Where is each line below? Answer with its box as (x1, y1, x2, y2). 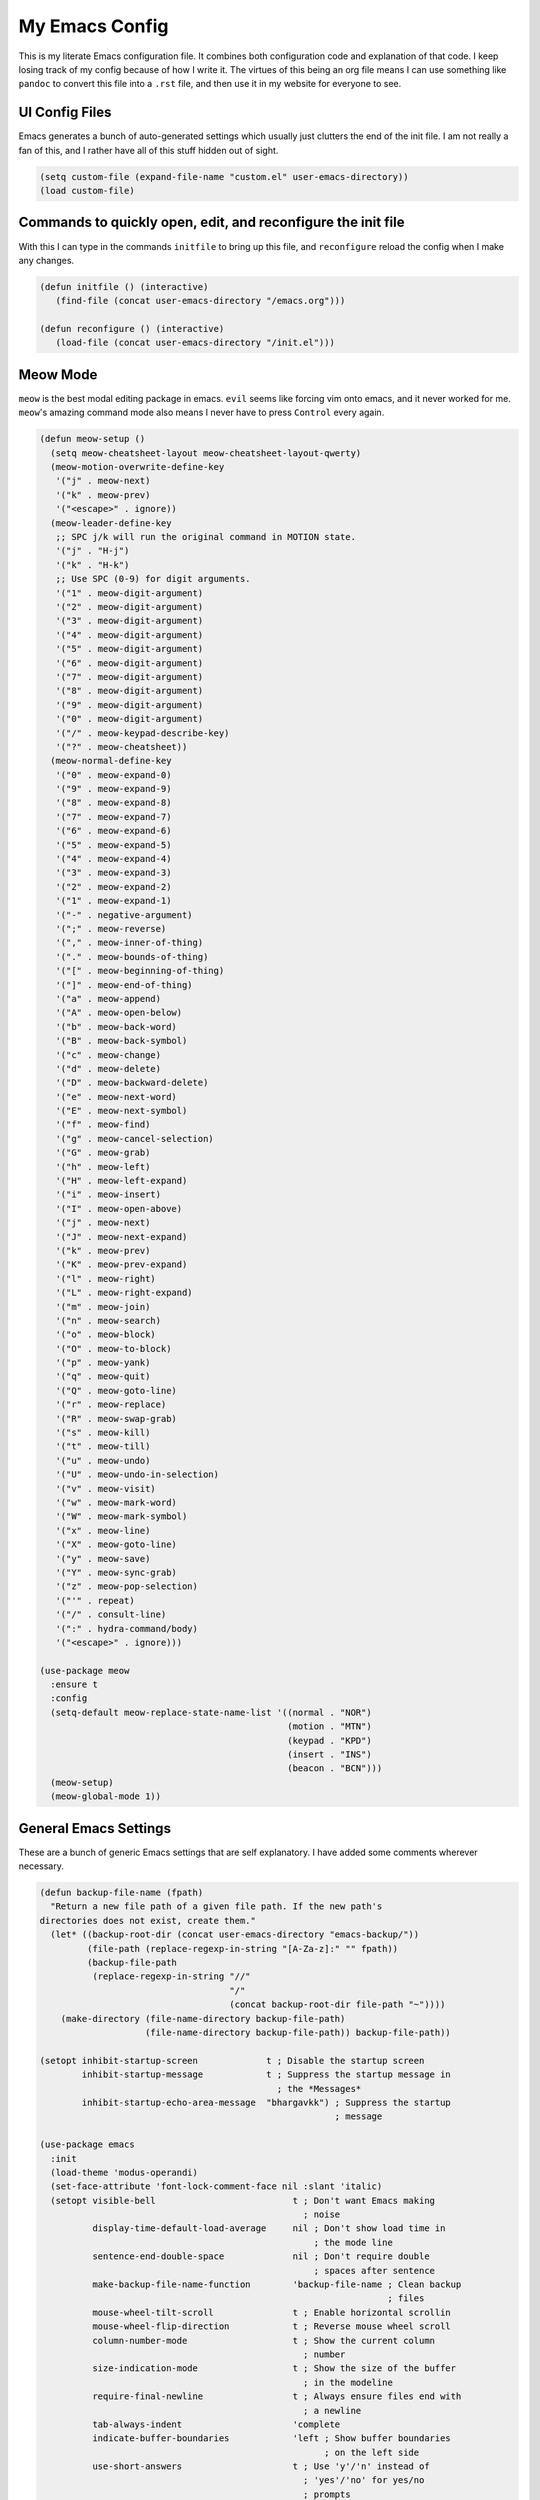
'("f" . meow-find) (55, 1119, 151, 1130)
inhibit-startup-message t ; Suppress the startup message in (81, 2069, 452, 2080)
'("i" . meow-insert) (55, 1189, 162, 1200)
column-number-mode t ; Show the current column (91, 2335, 435, 2346)
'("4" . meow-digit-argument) (55, 629, 204, 640)
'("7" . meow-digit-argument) (55, 671, 204, 682)
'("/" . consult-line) (55, 1609, 167, 1620)
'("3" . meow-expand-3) (55, 867, 172, 879)
